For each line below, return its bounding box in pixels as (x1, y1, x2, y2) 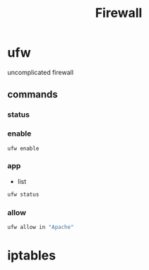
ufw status (7, 191, 40, 198)
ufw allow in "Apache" (7, 224, 74, 231)
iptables (7, 247, 56, 264)
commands (7, 88, 58, 100)
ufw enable (7, 145, 40, 152)
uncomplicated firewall (7, 68, 74, 76)
